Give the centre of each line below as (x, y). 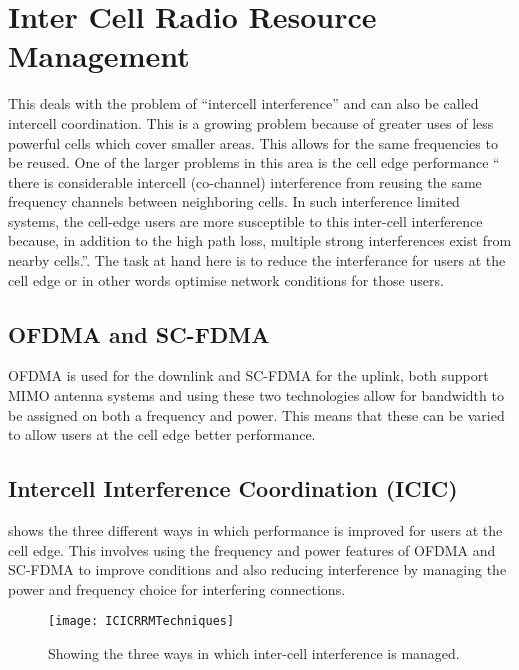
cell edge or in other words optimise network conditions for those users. (226, 279)
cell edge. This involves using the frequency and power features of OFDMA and (252, 549)
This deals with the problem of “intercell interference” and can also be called (243, 103)
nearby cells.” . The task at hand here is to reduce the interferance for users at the (257, 260)
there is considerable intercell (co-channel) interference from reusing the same (245, 181)
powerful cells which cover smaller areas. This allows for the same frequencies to (253, 142)
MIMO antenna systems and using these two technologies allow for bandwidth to (256, 395)
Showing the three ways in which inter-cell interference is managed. (254, 653)
